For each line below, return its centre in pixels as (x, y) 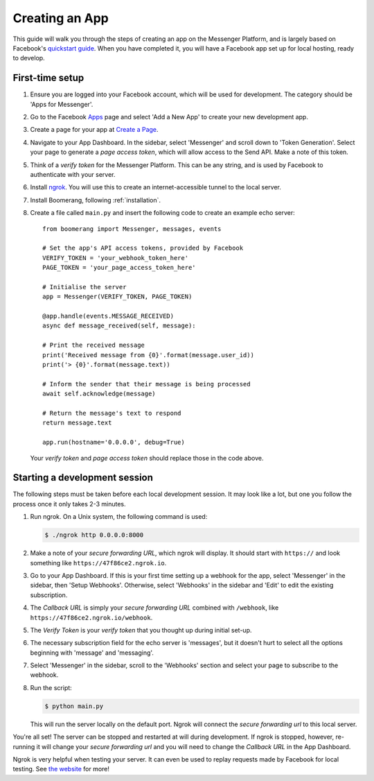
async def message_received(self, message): (119, 326)
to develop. (29, 58)
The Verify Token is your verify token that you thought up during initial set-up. (141, 630)
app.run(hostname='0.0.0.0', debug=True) (114, 443)
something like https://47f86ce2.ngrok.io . (98, 563)
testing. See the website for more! (61, 769)
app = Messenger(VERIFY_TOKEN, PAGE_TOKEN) (117, 297)
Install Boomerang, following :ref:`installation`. (96, 200)
